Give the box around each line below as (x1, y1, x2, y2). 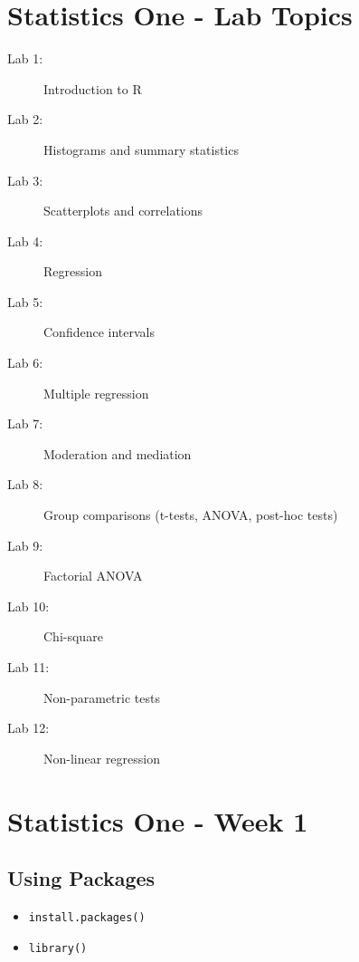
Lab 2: (7, 110, 43, 129)
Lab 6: (7, 353, 43, 372)
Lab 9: (7, 535, 43, 554)
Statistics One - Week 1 (7, 802, 308, 839)
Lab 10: (7, 596, 50, 615)
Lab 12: (7, 718, 50, 737)
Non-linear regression (43, 748, 160, 767)
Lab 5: (7, 292, 43, 311)
